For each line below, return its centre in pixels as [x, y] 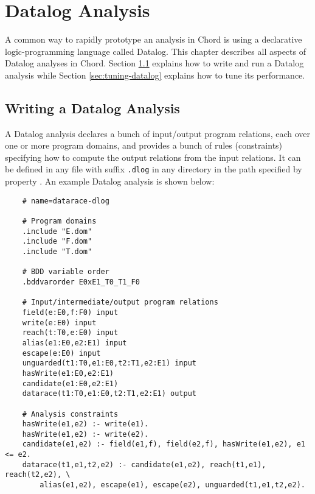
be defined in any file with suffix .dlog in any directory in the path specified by [154, 169]
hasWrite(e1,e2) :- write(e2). [85, 434]
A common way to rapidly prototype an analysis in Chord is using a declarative [154, 39]
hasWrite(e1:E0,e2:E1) [68, 373]
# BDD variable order [66, 272]
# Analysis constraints [70, 414]
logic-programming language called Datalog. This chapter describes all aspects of [155, 51]
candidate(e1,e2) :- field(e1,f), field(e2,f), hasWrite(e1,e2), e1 [164, 444]
